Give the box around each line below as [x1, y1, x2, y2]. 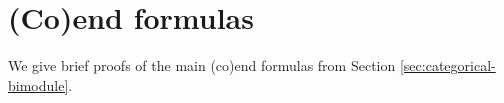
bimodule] [8, 74, 69, 95]
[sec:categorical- [399, 55, 496, 76]
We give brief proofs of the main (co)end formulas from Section [8, 55, 396, 76]
